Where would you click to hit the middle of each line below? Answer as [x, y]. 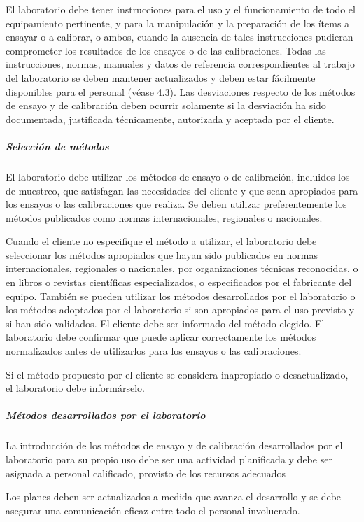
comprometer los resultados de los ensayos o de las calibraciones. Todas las [166, 50]
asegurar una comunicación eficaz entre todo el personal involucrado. [153, 510]
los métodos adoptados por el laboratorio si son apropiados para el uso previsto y [180, 310]
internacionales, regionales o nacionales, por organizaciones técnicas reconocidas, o [182, 268]
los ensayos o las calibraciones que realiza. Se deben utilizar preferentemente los [176, 204]
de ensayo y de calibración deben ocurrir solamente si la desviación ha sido [166, 105]
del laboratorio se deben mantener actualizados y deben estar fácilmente [161, 77]
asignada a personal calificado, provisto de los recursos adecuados [146, 473]
